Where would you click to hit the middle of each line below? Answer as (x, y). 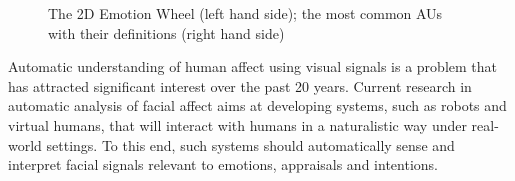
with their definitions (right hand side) (166, 32)
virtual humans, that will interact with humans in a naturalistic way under (237, 124)
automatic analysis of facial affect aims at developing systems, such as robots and (257, 105)
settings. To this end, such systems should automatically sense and (250, 144)
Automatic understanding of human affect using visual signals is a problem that (253, 66)
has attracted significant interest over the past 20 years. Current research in (240, 85)
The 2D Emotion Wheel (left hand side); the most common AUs (245, 13)
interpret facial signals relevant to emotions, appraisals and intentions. (223, 164)
